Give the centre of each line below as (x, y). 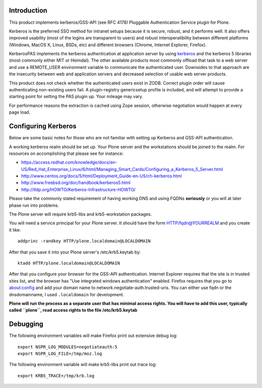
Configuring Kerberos (43, 126)
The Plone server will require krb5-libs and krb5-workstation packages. (81, 214)
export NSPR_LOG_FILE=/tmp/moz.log (60, 354)
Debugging (26, 324)
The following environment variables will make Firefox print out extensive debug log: (93, 336)
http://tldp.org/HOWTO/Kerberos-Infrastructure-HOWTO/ (78, 189)
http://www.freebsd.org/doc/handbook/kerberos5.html (76, 183)
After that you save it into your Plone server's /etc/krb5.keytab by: (75, 252)
